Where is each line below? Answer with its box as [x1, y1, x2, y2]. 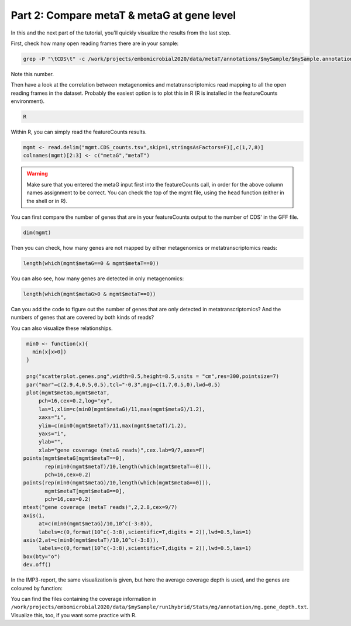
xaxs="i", [38, 414, 67, 421]
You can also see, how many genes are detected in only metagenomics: [11, 275, 184, 282]
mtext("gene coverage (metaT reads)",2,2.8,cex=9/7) [23, 504, 178, 511]
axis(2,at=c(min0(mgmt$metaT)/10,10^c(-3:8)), [23, 537, 159, 544]
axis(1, [23, 512, 45, 519]
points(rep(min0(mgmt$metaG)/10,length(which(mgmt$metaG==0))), [23, 480, 212, 486]
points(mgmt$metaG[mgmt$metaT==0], [23, 455, 125, 462]
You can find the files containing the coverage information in [11, 595, 157, 602]
